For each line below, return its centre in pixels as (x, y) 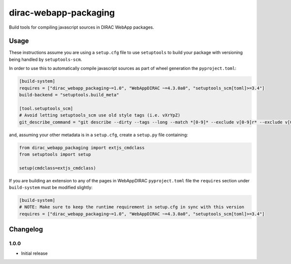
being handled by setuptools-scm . (46, 59)
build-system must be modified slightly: (51, 188)
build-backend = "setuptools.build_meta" (69, 95)
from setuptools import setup (55, 154)
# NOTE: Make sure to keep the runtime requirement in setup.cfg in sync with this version (132, 207)
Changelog (26, 229)
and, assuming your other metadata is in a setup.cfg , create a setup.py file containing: (99, 135)
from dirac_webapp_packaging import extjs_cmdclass (82, 148)
